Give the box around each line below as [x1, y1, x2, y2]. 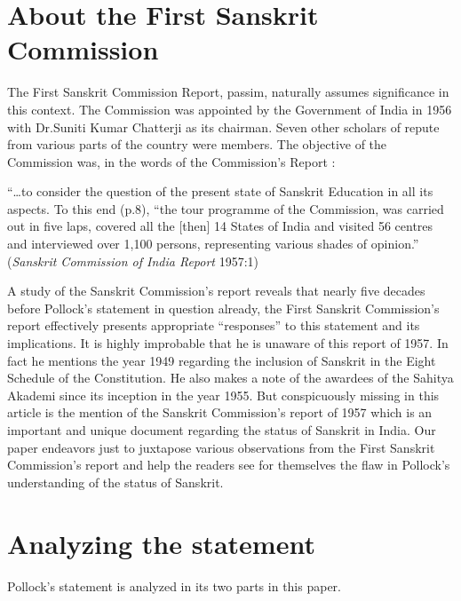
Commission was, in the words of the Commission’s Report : [7, 152, 336, 170]
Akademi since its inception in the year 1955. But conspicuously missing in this [7, 385, 440, 404]
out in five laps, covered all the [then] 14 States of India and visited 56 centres [7, 217, 433, 235]
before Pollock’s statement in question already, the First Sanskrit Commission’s [7, 298, 440, 317]
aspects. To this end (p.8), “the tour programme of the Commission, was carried [7, 199, 444, 217]
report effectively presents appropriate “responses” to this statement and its [7, 316, 420, 335]
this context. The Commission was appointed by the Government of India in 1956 [7, 99, 452, 118]
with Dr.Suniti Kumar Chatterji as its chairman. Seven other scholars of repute [7, 117, 440, 136]
